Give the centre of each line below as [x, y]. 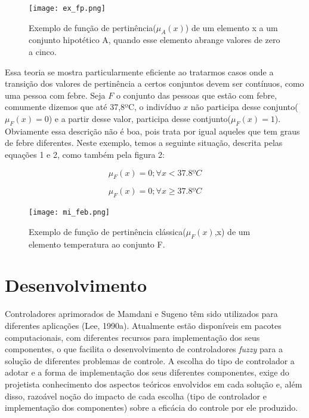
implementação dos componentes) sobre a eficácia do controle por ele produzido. [152, 408]
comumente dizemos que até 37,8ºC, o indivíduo [93, 107]
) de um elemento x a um [231, 27]
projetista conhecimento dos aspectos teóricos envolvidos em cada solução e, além [154, 384]
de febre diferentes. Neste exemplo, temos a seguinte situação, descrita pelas [144, 143]
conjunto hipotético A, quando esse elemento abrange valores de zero [154, 40]
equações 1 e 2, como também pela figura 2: [85, 154]
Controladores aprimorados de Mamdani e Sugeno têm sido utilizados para [141, 314]
